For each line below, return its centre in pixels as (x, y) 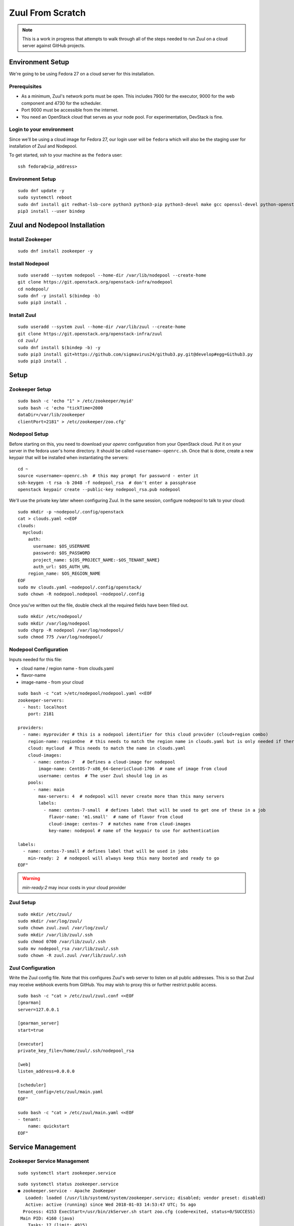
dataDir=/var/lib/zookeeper (51, 415)
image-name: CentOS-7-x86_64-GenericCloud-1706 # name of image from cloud (133, 769)
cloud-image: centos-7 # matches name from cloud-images (120, 824)
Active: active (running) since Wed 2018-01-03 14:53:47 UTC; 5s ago (110, 1205)
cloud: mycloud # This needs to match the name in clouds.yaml (107, 748)
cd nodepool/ (33, 289)
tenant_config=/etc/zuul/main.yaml (61, 1092)
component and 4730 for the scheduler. (61, 103)
